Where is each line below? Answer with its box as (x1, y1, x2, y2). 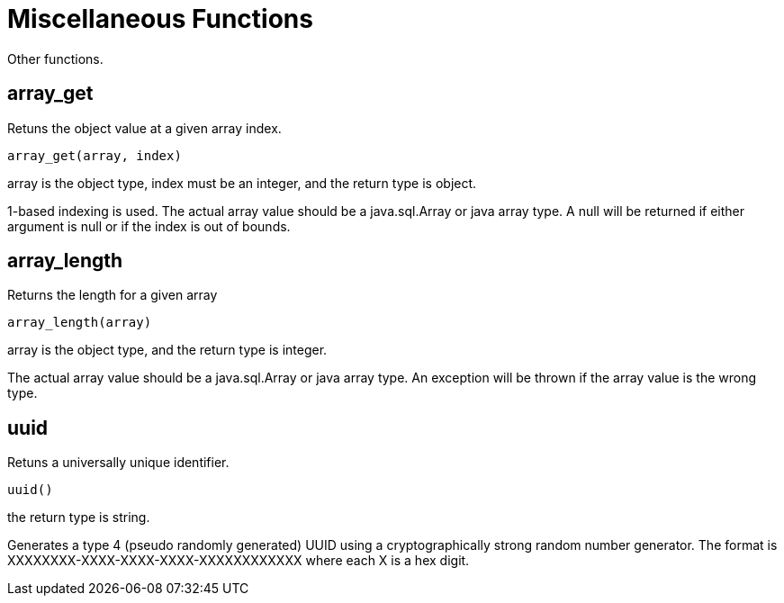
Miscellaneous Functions (7, 4, 313, 34)
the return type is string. (7, 509, 150, 526)
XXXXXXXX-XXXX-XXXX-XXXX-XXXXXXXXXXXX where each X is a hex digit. (7, 553, 470, 569)
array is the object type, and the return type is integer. (7, 342, 328, 358)
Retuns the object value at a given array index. (7, 120, 282, 136)
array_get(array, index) (7, 148, 182, 163)
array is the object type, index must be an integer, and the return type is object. (7, 175, 477, 191)
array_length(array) (7, 315, 152, 330)
